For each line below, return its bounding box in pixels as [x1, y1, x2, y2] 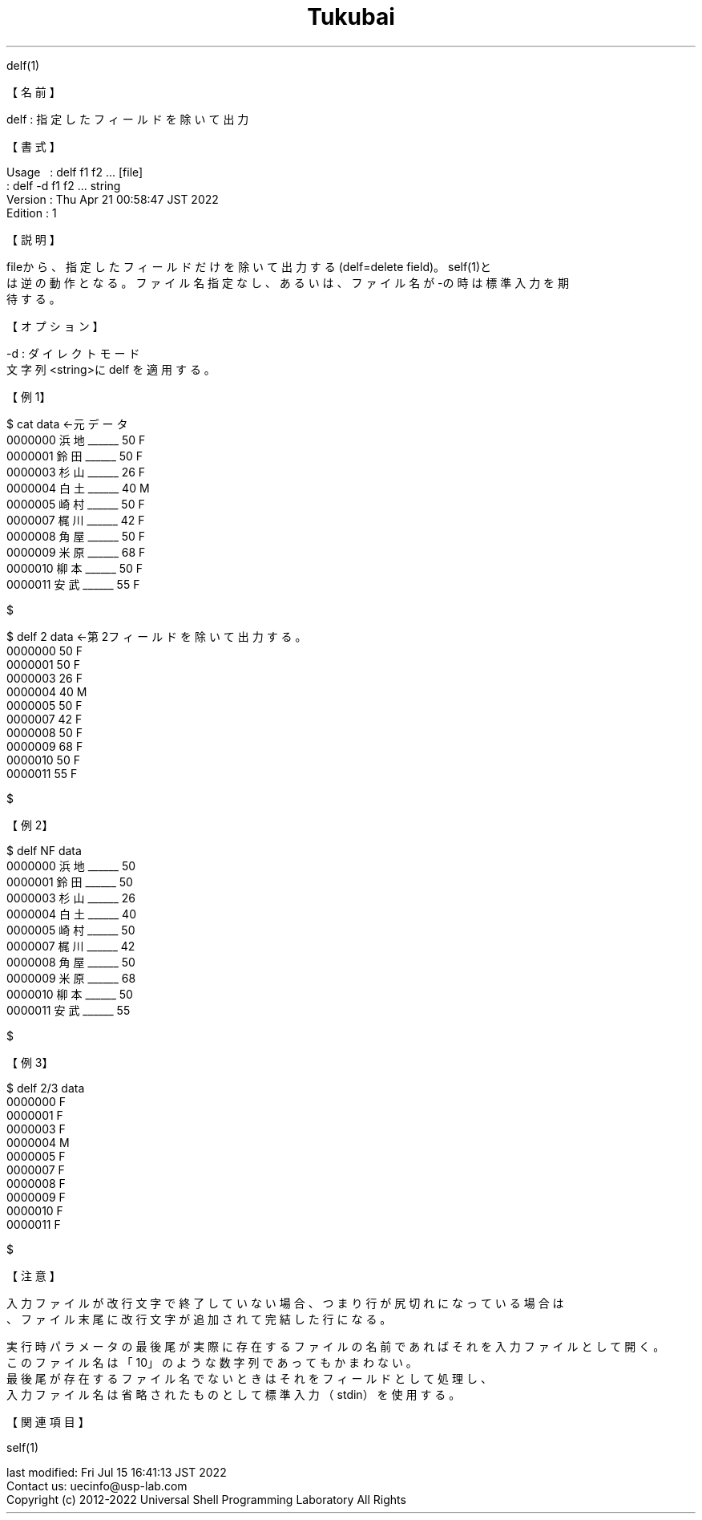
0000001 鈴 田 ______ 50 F [6, 448, 143, 463]
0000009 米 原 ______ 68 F [6, 545, 146, 559]
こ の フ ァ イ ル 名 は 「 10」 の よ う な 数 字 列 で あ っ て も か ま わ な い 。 [6, 1355, 418, 1369]
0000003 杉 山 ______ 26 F [6, 464, 146, 479]
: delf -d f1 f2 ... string [6, 178, 121, 193]
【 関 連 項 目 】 [6, 1414, 90, 1429]
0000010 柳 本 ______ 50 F [6, 561, 143, 575]
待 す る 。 [6, 291, 61, 306]
